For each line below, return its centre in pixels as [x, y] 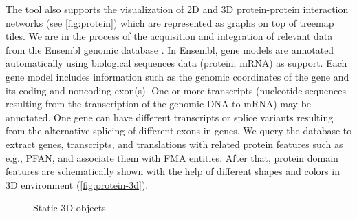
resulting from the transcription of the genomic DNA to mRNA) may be [159, 104]
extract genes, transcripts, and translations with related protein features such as [174, 144]
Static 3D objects [69, 208]
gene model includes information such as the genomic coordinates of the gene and [177, 76]
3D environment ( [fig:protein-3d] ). [77, 184]
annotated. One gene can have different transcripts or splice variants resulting [170, 117]
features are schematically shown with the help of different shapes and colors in [173, 171]
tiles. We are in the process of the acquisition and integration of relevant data [169, 36]
